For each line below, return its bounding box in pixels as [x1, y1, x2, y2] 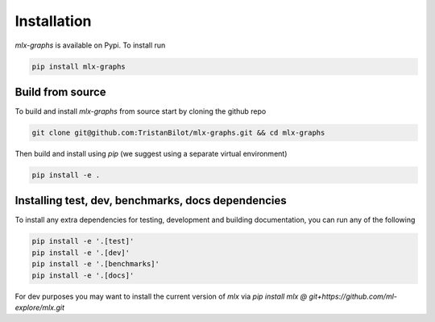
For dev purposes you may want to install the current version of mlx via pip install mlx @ [14, 291, 308, 301]
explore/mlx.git [14, 303, 64, 312]
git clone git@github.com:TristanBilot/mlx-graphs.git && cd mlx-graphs [31, 128, 325, 137]
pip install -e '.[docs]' [31, 270, 135, 280]
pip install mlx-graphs [31, 61, 126, 71]
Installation [14, 12, 92, 30]
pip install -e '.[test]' [31, 236, 135, 246]
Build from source [14, 85, 106, 98]
